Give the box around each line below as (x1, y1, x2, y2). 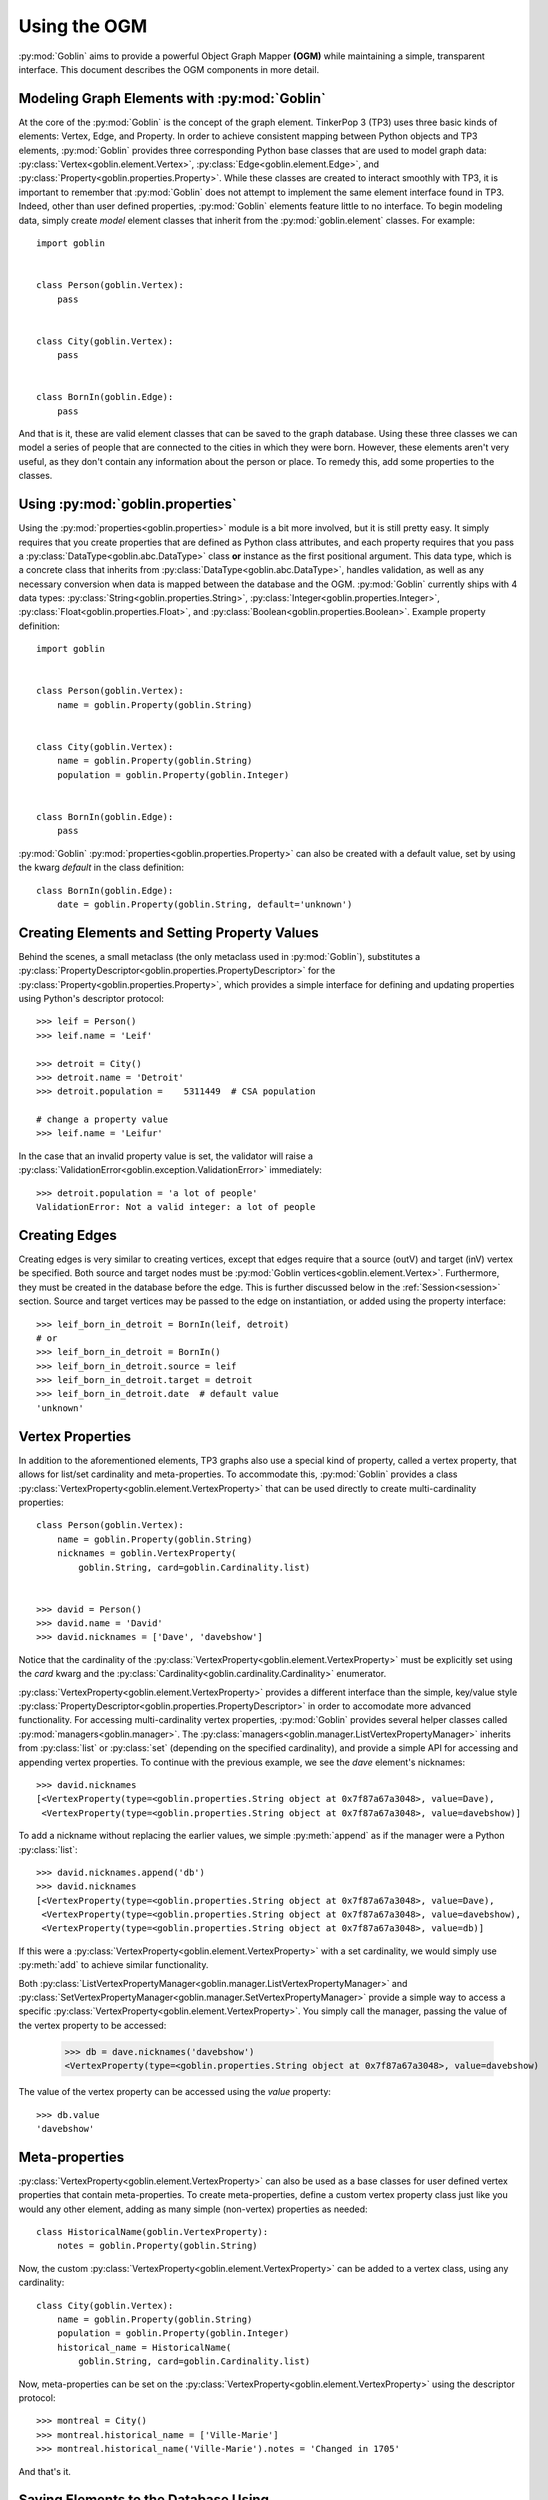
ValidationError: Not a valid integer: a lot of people (36, 1201, 316, 1213)
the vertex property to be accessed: (18, 2019, 167, 2031)
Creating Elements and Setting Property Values (18, 924, 319, 941)
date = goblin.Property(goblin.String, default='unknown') (56, 898, 353, 910)
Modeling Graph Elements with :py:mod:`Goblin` (18, 90, 327, 107)
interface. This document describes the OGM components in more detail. (18, 63, 320, 75)
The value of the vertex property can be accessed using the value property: (18, 2086, 332, 2098)
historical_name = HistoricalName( (56, 2341, 232, 2353)
